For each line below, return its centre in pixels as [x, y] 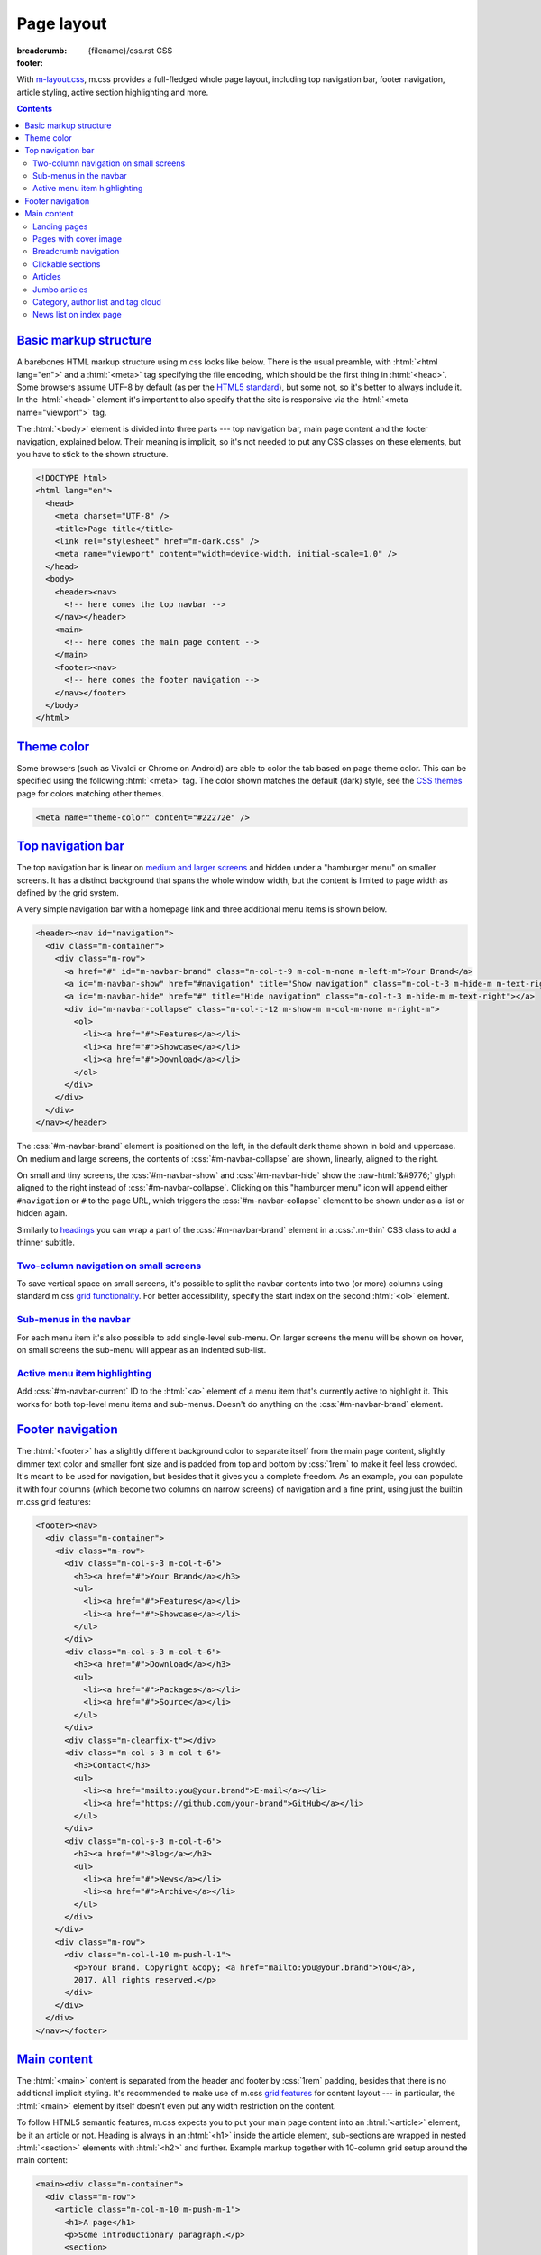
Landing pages [60, 226]
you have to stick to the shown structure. [92, 454]
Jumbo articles [60, 290]
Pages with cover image [77, 239]
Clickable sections [67, 264]
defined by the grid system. [68, 892]
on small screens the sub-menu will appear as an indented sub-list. [142, 1349]
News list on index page [77, 315]
